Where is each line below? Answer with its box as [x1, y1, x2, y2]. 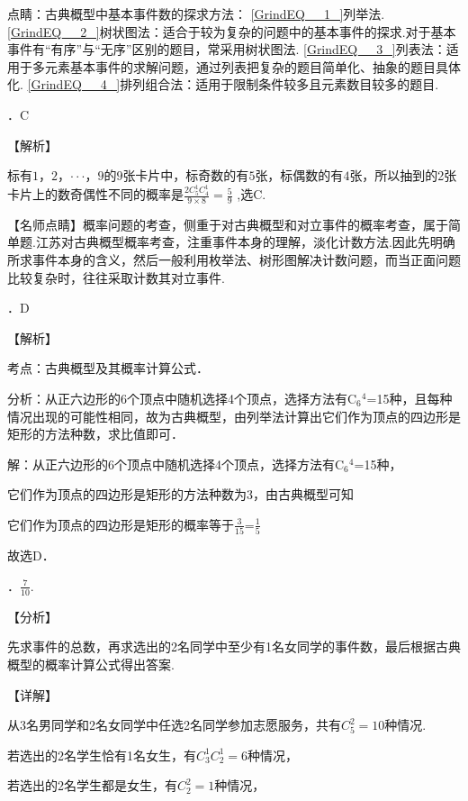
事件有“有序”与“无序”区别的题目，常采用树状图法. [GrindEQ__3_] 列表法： [7, 40, 446, 59]
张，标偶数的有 [255, 166, 344, 185]
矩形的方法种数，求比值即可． [7, 424, 184, 443]
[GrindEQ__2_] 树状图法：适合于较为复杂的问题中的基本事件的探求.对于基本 [7, 22, 456, 41]
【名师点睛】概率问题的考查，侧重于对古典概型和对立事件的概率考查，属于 [7, 214, 448, 233]
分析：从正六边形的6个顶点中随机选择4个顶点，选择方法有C [7, 389, 357, 408]
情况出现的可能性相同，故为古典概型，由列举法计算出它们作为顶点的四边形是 [7, 406, 461, 425]
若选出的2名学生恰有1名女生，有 [7, 745, 196, 764]
